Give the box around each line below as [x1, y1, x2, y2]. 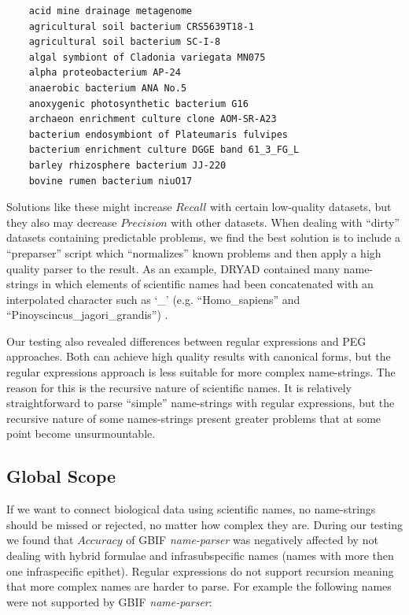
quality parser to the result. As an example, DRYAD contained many [6, 260, 341, 276]
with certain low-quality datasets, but [209, 198, 392, 215]
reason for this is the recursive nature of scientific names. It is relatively [6, 379, 352, 395]
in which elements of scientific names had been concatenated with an [42, 276, 374, 292]
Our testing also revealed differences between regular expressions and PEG [6, 332, 367, 349]
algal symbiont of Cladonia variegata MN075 [28, 51, 266, 63]
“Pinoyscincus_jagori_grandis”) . [6, 306, 168, 323]
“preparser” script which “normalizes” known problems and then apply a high [6, 244, 381, 261]
